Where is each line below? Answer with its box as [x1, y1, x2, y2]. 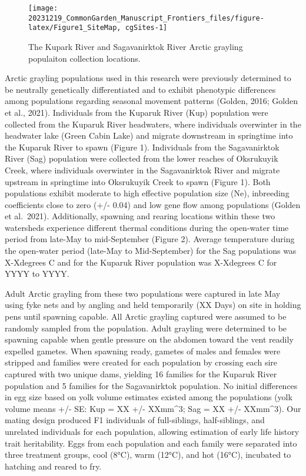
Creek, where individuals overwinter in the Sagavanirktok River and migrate [5, 163, 280, 176]
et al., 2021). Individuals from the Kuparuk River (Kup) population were [5, 106, 268, 118]
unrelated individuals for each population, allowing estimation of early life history [5, 425, 300, 437]
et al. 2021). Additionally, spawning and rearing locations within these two [5, 210, 275, 222]
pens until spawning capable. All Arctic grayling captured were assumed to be [5, 310, 287, 323]
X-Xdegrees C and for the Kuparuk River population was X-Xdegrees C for [5, 256, 277, 268]
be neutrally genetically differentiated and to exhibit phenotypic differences [5, 83, 276, 95]
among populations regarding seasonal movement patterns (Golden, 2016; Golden [5, 95, 298, 107]
